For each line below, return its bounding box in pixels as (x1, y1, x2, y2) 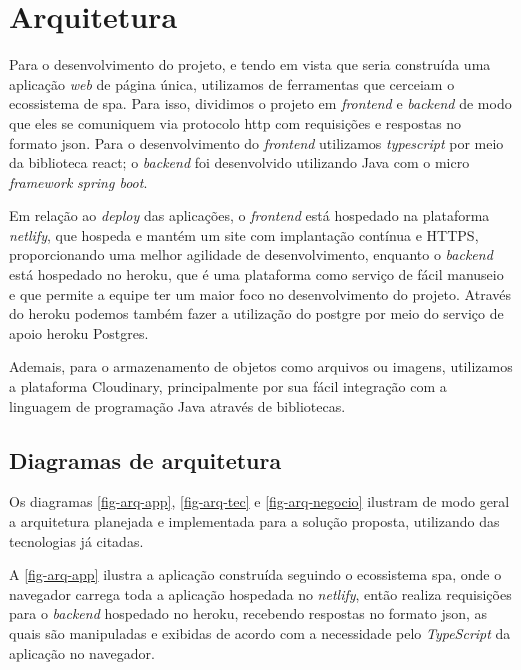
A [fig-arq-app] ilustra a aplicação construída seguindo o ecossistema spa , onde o (9, 564, 502, 585)
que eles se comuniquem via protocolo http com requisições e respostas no (9, 112, 462, 133)
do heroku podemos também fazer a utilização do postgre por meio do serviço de (9, 303, 504, 324)
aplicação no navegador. (9, 642, 155, 663)
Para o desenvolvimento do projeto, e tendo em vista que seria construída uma (9, 54, 491, 75)
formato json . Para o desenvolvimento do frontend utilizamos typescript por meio (9, 132, 504, 153)
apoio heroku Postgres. (9, 322, 149, 343)
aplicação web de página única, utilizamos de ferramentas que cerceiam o (9, 73, 455, 94)
